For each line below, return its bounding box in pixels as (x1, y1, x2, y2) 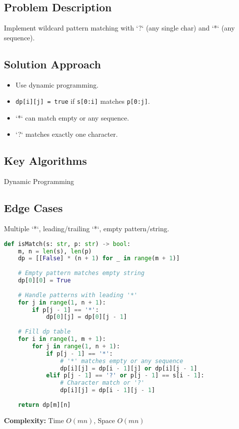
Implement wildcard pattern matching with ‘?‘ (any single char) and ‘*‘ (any (4, 23, 235, 33)
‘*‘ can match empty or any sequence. (15, 112, 129, 123)
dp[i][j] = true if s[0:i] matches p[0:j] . (15, 96, 150, 106)
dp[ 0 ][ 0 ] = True (18, 277, 71, 284)
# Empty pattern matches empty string (18, 270, 145, 277)
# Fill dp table (18, 328, 71, 336)
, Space (93, 415, 115, 425)
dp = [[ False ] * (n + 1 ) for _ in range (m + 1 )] (18, 255, 180, 262)
